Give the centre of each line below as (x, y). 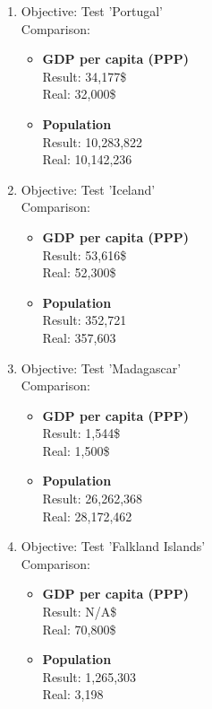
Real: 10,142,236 (87, 159)
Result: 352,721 (85, 320)
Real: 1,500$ (76, 450)
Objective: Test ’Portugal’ (92, 11)
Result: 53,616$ (85, 254)
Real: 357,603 (79, 337)
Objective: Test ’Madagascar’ (101, 368)
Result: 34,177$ (85, 76)
